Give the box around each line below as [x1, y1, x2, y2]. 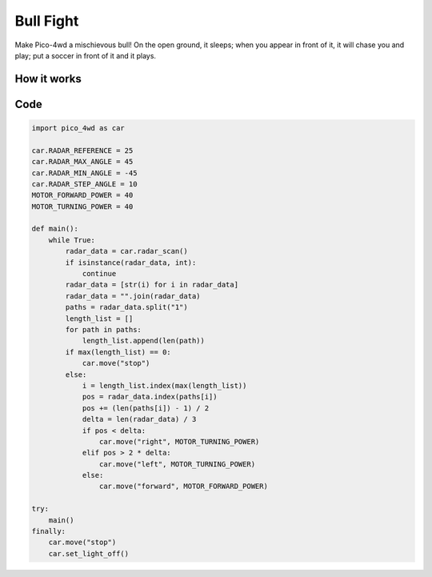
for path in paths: [65, 325, 142, 334]
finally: [31, 527, 66, 536]
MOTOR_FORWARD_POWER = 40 [31, 190, 134, 200]
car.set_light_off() [48, 549, 130, 558]
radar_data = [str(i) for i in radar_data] [65, 280, 239, 290]
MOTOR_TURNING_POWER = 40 [31, 202, 134, 211]
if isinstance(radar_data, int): [65, 258, 197, 267]
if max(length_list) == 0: [65, 347, 171, 356]
